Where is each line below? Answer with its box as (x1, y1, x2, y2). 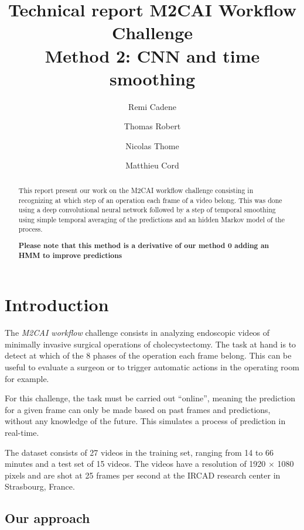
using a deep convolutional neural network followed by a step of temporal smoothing (18, 205, 276, 215)
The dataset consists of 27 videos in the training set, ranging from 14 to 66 (5, 446, 274, 458)
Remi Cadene (128, 100, 176, 112)
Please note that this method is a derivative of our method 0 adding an (18, 240, 269, 251)
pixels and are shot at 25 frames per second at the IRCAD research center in (5, 469, 281, 481)
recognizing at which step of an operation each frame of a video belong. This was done (18, 195, 282, 205)
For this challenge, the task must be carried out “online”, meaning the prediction (5, 392, 296, 404)
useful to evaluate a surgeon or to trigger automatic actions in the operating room (5, 361, 299, 373)
